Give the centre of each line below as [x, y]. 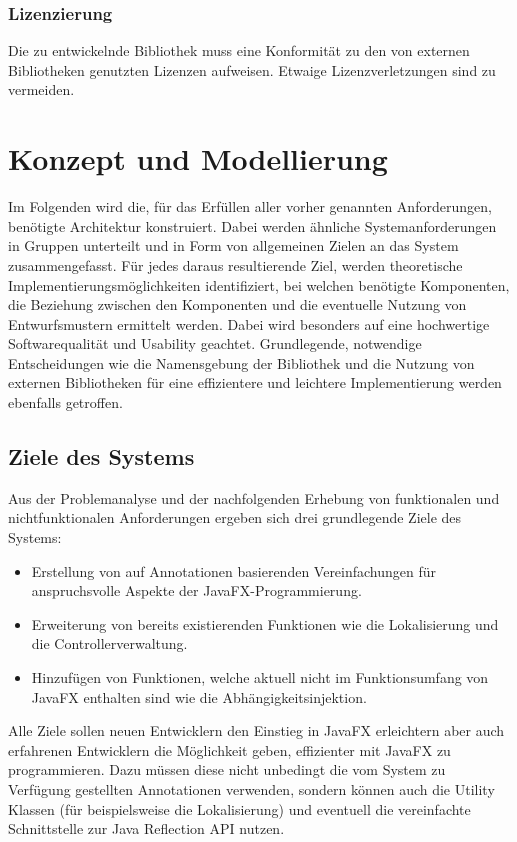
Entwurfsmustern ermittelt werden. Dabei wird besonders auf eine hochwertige [249, 323]
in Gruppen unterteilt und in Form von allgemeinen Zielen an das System [233, 245]
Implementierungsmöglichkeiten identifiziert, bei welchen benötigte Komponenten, [259, 284]
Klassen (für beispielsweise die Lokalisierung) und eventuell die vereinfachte [239, 808]
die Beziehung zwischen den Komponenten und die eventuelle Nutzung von [237, 304]
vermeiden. [41, 89]
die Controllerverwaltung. [109, 643]
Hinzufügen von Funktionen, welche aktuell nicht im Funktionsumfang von [260, 677]
